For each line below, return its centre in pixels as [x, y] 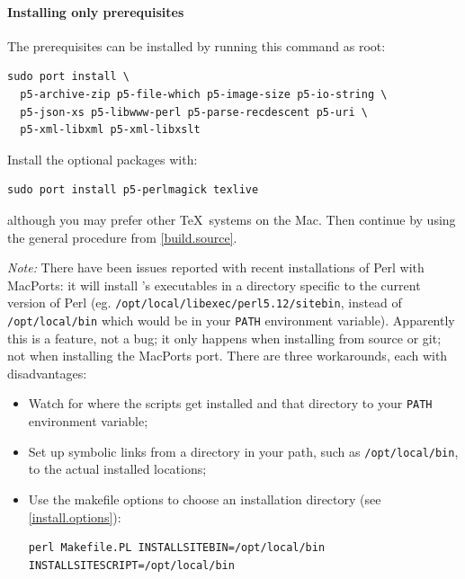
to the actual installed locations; [117, 469]
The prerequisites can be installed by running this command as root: [197, 45]
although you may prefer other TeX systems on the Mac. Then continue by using [232, 219]
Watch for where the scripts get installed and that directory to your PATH [230, 403]
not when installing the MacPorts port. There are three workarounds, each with [228, 356]
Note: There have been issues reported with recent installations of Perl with [216, 267]
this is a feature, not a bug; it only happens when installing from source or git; [224, 338]
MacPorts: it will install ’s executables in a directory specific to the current [214, 285]
